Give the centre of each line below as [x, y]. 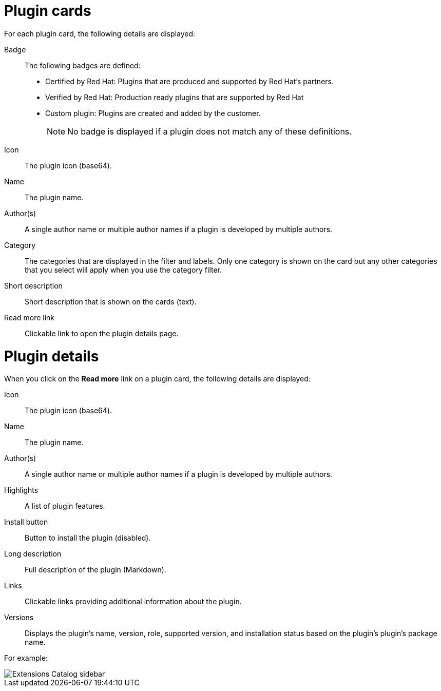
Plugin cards [48, 11]
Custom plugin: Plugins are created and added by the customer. [153, 113]
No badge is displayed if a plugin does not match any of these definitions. [209, 131]
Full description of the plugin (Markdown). [95, 570]
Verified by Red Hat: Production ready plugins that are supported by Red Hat [175, 97]
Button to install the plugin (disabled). [88, 538]
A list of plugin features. [65, 506]
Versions [19, 618]
